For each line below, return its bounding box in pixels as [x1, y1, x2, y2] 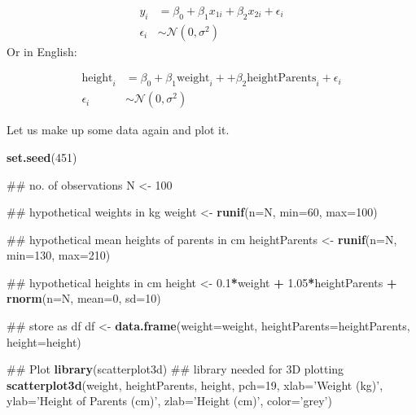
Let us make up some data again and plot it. [7, 121, 230, 138]
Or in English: [7, 42, 77, 59]
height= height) [7, 333, 81, 350]
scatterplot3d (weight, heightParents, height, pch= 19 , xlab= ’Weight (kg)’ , [7, 376, 383, 393]
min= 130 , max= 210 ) [7, 247, 111, 264]
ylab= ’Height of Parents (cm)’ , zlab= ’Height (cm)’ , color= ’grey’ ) [7, 392, 332, 409]
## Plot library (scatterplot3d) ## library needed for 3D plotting [7, 360, 344, 378]
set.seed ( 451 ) [7, 148, 77, 165]
